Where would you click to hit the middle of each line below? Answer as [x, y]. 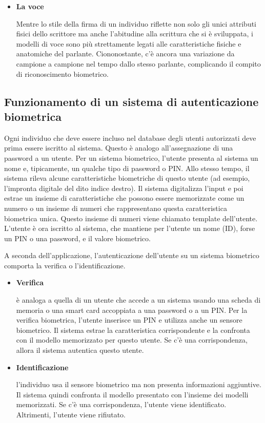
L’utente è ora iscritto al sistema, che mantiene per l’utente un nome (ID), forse [130, 228]
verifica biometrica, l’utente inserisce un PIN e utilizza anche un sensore [129, 320]
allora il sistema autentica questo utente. [80, 350]
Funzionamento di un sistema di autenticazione [131, 101]
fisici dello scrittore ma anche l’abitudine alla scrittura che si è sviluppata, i [135, 34]
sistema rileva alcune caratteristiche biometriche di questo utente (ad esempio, [127, 178]
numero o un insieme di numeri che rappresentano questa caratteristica [116, 208]
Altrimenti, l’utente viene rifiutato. [71, 414]
